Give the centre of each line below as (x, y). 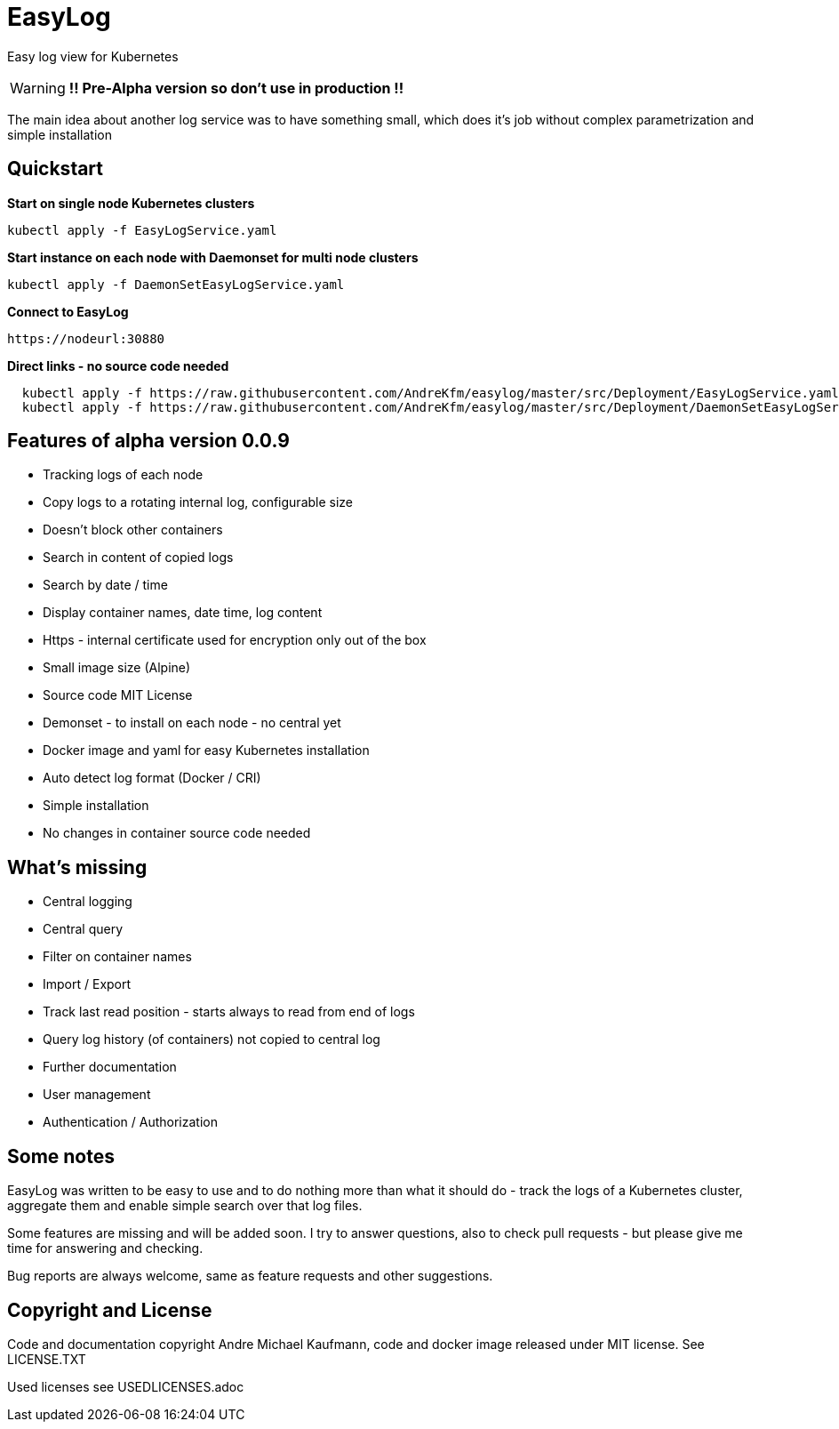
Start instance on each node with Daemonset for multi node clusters (213, 257)
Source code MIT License (118, 695)
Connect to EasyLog (68, 311)
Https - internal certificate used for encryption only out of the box (235, 640)
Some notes (61, 1156)
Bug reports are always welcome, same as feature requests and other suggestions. (250, 1276)
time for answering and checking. (105, 1248)
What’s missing (77, 867)
